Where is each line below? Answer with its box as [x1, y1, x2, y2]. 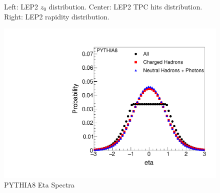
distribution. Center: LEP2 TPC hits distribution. [48, 1, 202, 11]
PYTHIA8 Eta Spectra [4, 180, 74, 190]
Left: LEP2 [4, 1, 38, 11]
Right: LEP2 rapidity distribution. [4, 11, 109, 21]
